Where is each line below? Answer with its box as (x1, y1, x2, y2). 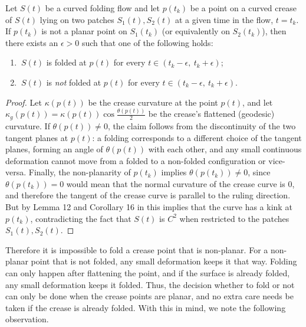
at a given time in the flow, (175, 13, 274, 25)
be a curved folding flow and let (45, 2, 160, 14)
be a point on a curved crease (190, 2, 297, 14)
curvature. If (5, 119, 50, 132)
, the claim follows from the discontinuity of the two (107, 119, 296, 132)
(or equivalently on (162, 25, 230, 37)
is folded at (46, 56, 87, 68)
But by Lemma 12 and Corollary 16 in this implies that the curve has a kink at (5, 201, 292, 213)
